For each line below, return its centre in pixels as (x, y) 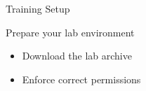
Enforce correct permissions (81, 79)
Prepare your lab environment (70, 32)
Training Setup (38, 8)
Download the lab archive (77, 56)
